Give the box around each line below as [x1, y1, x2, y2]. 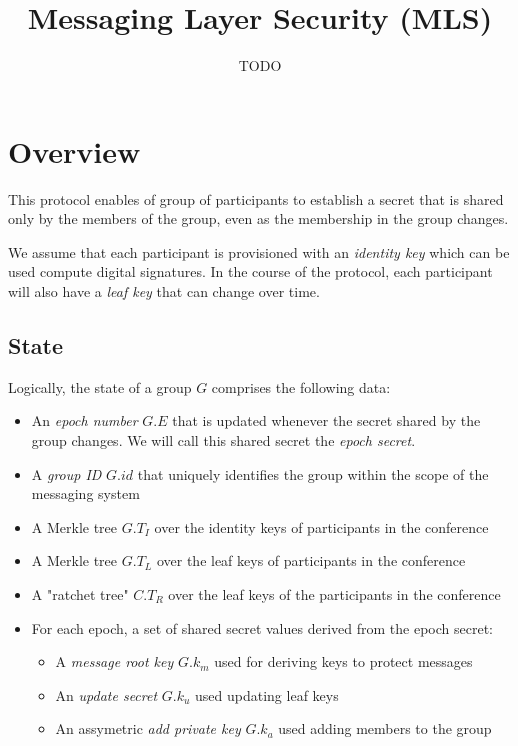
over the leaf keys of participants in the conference [156, 550, 466, 571]
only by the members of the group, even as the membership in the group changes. [8, 208, 509, 229]
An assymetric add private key [55, 718, 241, 739]
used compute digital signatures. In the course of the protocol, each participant [8, 261, 493, 282]
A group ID [31, 463, 102, 484]
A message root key [55, 651, 174, 672]
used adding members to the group [278, 718, 492, 739]
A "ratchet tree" [31, 583, 129, 604]
